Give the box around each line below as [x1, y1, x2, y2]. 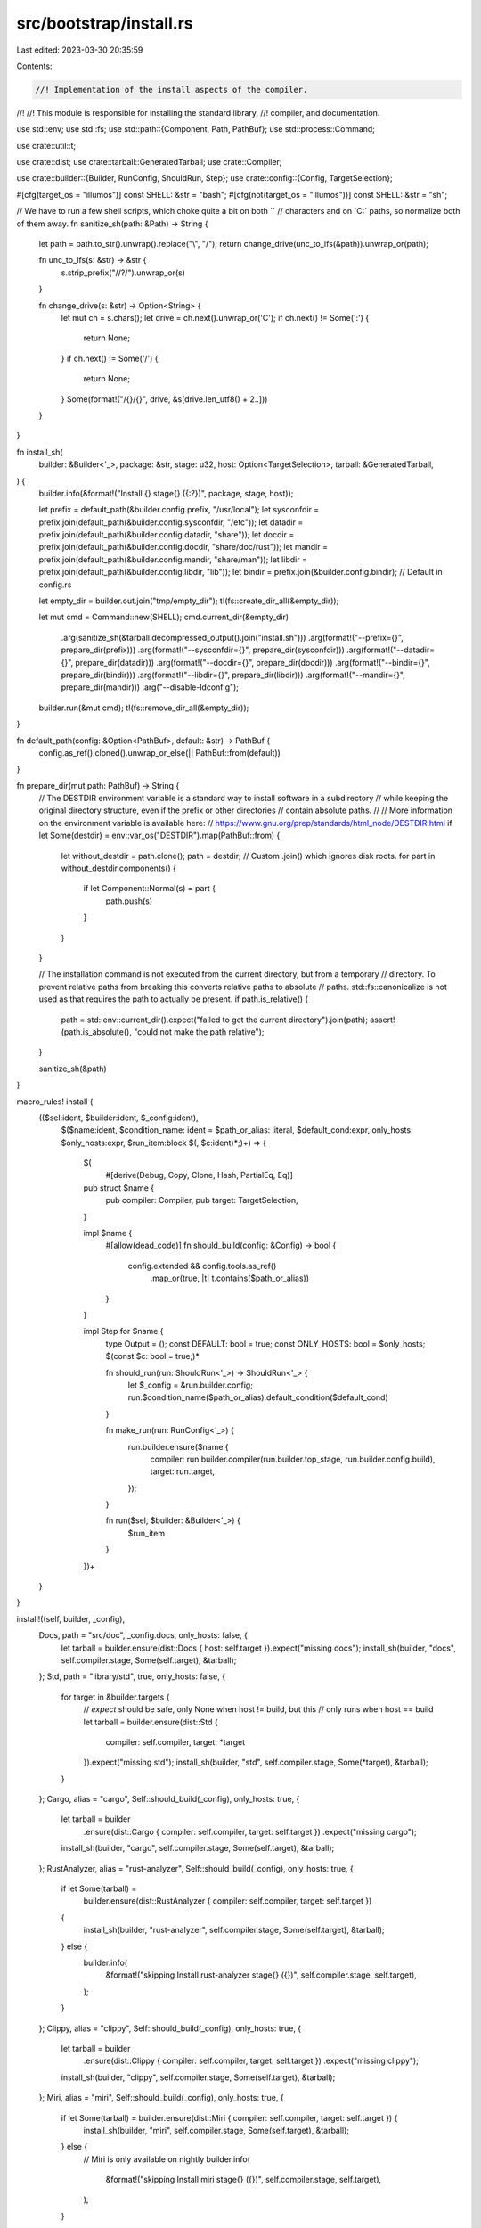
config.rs [38, 579, 72, 590]
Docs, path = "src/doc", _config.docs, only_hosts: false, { [38, 1630, 249, 1641]
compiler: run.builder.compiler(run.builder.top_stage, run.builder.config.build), [150, 1454, 436, 1464]
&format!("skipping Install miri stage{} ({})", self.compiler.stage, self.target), [105, 2175, 382, 2185]
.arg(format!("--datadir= [346, 644, 436, 655]
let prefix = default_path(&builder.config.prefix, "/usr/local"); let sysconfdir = [38, 504, 320, 515]
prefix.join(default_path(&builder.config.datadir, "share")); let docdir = [38, 529, 295, 540]
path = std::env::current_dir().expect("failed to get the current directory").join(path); [61, 1014, 369, 1025]
